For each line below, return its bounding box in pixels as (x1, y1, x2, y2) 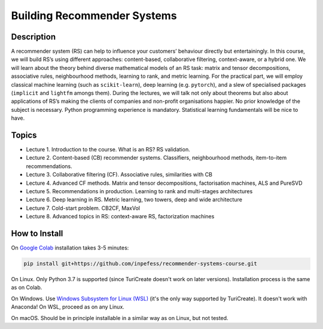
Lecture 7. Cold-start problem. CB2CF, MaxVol (26, 204, 141, 212)
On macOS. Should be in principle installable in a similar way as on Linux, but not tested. (11, 314, 228, 321)
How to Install (11, 229, 63, 239)
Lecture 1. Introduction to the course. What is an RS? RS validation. (26, 146, 191, 153)
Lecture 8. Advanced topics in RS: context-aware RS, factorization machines (26, 213, 215, 220)
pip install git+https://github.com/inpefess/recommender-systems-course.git (23, 260, 257, 267)
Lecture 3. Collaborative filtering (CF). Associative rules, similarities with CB (26, 171, 212, 178)
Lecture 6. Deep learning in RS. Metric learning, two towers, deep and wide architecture (26, 196, 242, 203)
